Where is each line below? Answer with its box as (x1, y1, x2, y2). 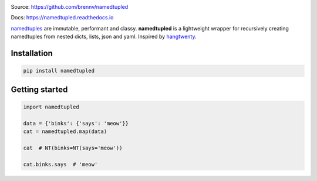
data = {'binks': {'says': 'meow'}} (23, 120, 129, 127)
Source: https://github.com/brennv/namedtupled (11, 4, 129, 10)
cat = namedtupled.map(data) (23, 128, 107, 135)
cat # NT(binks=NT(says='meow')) (23, 144, 123, 151)
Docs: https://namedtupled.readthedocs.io (11, 14, 114, 21)
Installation (11, 48, 53, 58)
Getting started (11, 84, 68, 94)
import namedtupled (23, 103, 79, 110)
